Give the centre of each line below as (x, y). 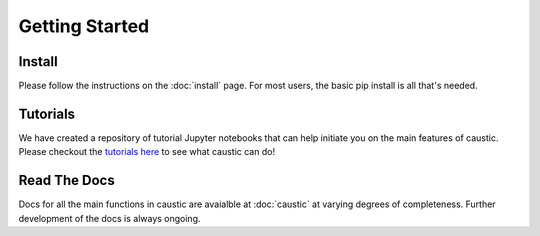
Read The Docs (66, 180)
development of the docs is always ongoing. (109, 218)
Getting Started (84, 26)
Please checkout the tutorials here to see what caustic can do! (146, 152)
